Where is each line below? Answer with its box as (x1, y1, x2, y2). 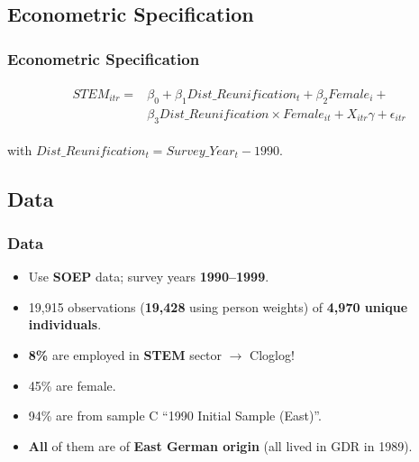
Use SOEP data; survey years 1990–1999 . (28, 267, 269, 286)
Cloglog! (250, 346, 295, 365)
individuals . (28, 315, 102, 334)
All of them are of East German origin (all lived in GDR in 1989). (28, 436, 413, 455)
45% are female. (28, 375, 116, 394)
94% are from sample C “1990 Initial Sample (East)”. (28, 406, 322, 425)
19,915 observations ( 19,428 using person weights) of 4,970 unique (28, 297, 408, 316)
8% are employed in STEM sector (28, 346, 223, 365)
